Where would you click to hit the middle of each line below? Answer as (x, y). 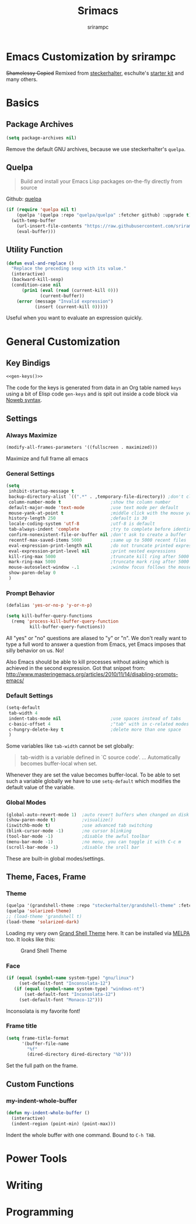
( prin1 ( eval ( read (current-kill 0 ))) (70, 290)
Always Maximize (32, 435)
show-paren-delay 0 (32, 573)
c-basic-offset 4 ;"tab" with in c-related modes (99, 724)
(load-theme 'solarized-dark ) (43, 922)
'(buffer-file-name (45, 1044)
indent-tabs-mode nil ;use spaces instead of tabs (95, 718)
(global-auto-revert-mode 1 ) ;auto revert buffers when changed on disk (98, 814)
